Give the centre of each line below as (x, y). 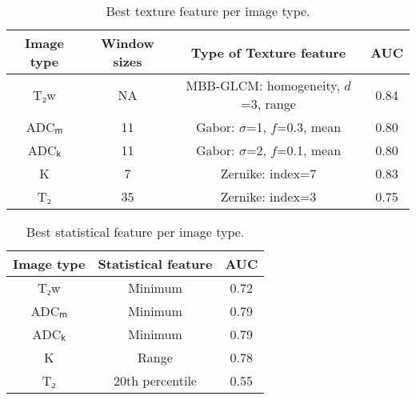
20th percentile (155, 380)
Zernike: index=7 (268, 173)
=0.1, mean (309, 150)
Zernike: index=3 (268, 196)
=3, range (268, 104)
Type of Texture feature (268, 52)
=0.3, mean (309, 127)
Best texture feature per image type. (208, 11)
